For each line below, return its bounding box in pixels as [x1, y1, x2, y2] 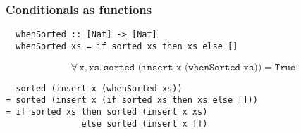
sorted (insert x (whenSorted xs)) [16, 83, 183, 94]
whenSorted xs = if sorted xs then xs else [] [16, 41, 238, 51]
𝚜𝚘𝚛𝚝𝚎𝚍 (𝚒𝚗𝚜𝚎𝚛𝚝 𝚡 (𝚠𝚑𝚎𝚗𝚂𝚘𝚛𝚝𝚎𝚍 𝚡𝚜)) [103, 62, 262, 72]
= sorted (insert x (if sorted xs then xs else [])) [6, 95, 258, 106]
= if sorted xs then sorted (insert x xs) [6, 106, 208, 117]
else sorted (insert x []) [81, 118, 208, 129]
